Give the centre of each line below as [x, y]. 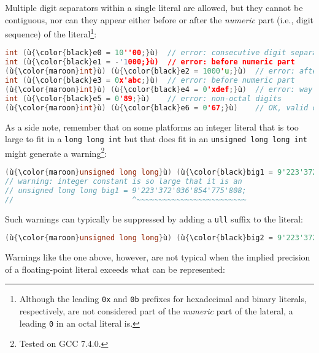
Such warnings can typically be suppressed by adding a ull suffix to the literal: [154, 218]
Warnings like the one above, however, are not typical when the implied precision [158, 257]
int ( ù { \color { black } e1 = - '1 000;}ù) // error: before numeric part [150, 62]
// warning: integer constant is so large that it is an [124, 181]
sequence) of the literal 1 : [51, 33]
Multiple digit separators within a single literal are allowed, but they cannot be [154, 7]
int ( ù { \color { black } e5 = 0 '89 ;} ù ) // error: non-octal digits [144, 98]
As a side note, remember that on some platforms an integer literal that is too [152, 127]
